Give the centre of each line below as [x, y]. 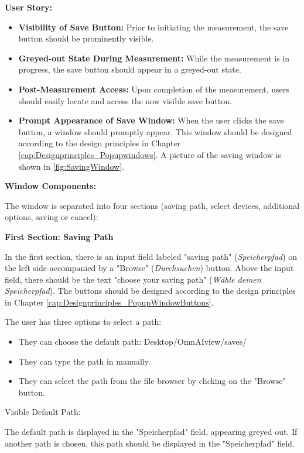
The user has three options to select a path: [83, 322]
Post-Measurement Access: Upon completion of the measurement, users [154, 89]
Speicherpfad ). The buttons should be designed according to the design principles [150, 291]
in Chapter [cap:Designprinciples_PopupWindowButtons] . [109, 302]
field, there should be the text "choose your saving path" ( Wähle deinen [133, 279]
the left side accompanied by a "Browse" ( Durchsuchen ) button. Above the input [149, 268]
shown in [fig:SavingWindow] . [71, 166]
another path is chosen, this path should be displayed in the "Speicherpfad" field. [150, 443]
